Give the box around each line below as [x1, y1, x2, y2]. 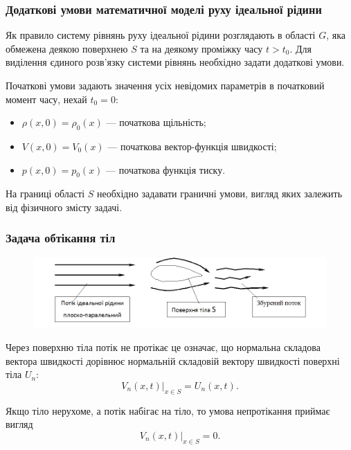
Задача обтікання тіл [6, 229, 116, 246]
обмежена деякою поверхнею [6, 41, 128, 55]
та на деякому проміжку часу [140, 41, 263, 55]
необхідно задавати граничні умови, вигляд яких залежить [97, 186, 343, 201]
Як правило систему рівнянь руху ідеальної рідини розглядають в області [6, 28, 316, 42]
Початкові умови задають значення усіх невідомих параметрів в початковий [6, 78, 325, 92]
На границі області [6, 186, 85, 201]
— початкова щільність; [106, 115, 206, 129]
